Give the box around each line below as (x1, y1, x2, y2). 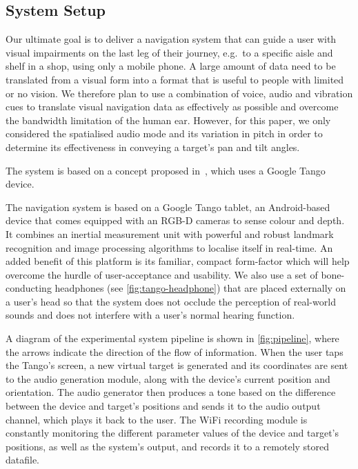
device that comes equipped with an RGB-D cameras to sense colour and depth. (6, 213, 345, 228)
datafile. (6, 452, 40, 467)
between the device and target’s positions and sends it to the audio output (6, 399, 321, 413)
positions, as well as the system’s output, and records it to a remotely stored (6, 439, 330, 453)
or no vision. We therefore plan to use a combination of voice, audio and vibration (6, 86, 353, 100)
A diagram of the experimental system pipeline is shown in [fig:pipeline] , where (6, 331, 339, 346)
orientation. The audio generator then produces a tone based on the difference (6, 385, 336, 399)
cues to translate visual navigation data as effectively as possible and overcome (6, 99, 339, 114)
